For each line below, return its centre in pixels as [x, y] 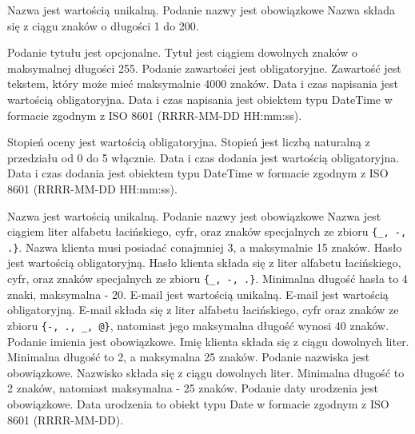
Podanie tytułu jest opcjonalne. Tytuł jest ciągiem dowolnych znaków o [182, 52]
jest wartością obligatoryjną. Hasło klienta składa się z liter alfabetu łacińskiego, [204, 263]
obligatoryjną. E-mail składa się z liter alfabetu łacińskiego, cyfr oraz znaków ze [203, 310]
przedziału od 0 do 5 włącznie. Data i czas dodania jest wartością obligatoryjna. [204, 157]
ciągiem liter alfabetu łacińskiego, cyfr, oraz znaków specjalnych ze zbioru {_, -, [207, 231]
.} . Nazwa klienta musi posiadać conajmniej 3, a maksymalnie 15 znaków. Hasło [205, 247]
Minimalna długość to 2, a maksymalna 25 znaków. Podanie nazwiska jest [189, 357]
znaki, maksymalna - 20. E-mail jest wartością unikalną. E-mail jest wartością [198, 294]
